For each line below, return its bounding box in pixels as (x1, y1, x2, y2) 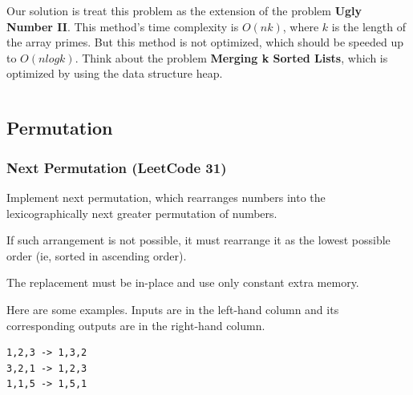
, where (282, 18, 319, 34)
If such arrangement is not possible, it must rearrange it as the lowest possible (6, 232, 391, 248)
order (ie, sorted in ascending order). (6, 247, 187, 264)
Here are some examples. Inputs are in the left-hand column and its (6, 300, 339, 317)
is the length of (331, 18, 407, 34)
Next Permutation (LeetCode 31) (6, 157, 227, 177)
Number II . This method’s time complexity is (6, 18, 239, 34)
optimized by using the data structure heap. (6, 65, 223, 82)
